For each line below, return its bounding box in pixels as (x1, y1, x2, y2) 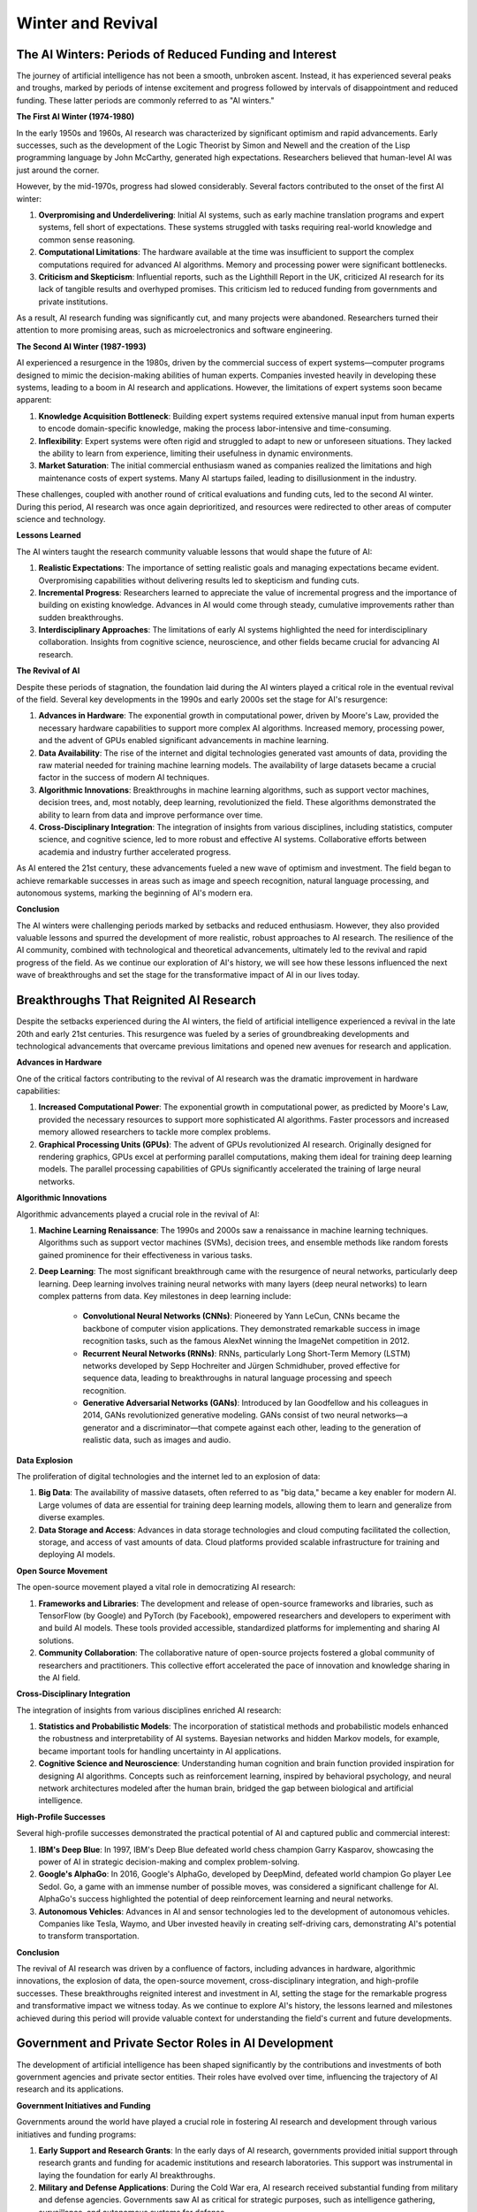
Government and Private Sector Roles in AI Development (16, 2036, 334, 2051)
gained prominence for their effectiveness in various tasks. (38, 1249, 253, 1260)
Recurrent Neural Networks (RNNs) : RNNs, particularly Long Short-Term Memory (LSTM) (82, 1348, 411, 1358)
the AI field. (38, 1672, 81, 1683)
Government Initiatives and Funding (16, 2100, 151, 2110)
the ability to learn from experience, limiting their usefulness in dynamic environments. (38, 448, 353, 458)
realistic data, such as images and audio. (82, 1434, 231, 1446)
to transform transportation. (38, 1931, 140, 1941)
